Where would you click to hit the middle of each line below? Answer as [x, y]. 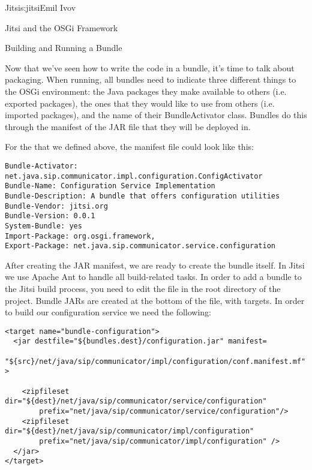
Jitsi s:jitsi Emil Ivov [40, 7]
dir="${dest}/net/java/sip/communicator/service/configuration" [136, 401]
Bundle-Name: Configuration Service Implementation [110, 186]
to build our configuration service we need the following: [108, 312]
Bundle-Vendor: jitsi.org [56, 206]
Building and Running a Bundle [64, 48]
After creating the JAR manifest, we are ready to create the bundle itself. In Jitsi [155, 265]
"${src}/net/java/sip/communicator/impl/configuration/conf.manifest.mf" [155, 361]
